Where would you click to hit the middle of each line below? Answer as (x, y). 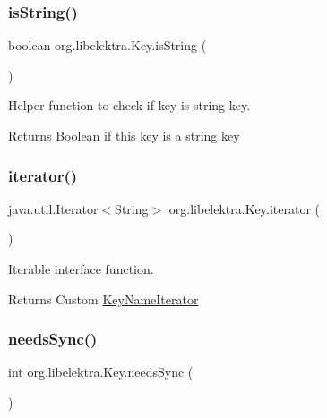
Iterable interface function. (81, 269)
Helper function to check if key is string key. (129, 105)
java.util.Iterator (53, 208)
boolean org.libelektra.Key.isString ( (108, 45)
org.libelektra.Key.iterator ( (245, 208)
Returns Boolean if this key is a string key (124, 135)
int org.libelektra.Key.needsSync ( (101, 372)
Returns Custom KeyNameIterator (103, 299)
